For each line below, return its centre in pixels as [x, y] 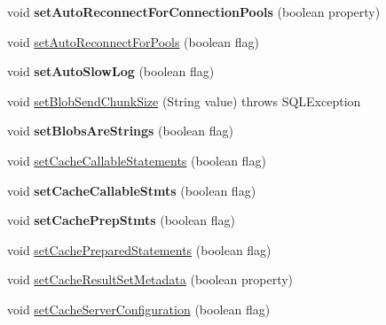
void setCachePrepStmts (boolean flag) [122, 220]
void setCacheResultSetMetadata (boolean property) [150, 279]
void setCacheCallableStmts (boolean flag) [132, 190]
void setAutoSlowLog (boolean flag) [111, 71]
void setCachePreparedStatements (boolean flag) [139, 249]
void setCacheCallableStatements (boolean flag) [137, 160]
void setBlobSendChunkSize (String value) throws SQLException [184, 101]
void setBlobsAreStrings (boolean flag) [120, 131]
